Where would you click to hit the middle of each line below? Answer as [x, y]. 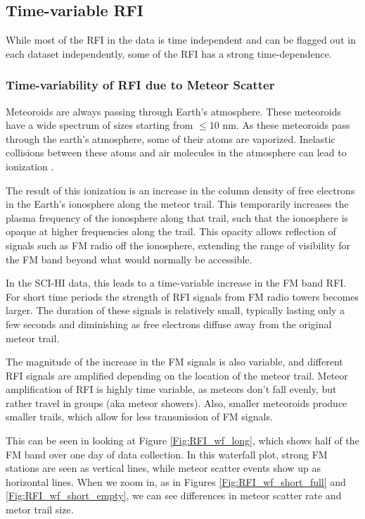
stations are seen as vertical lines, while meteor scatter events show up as [163, 468]
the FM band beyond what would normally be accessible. [129, 259]
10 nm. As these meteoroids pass [280, 125]
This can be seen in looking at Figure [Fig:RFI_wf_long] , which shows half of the [182, 440]
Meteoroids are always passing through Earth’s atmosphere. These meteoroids [174, 111]
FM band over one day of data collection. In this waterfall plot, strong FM [167, 454]
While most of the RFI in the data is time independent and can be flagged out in [181, 40]
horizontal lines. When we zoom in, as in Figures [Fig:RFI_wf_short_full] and [176, 481]
